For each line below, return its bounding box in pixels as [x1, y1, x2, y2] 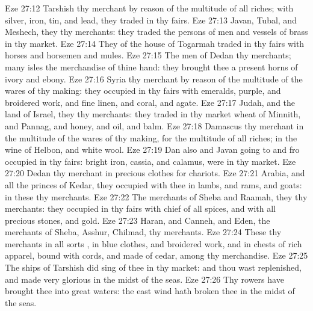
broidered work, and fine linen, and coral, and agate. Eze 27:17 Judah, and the [5, 96, 296, 108]
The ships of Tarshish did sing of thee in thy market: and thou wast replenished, [5, 261, 302, 274]
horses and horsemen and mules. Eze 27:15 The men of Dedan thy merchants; [5, 49, 291, 61]
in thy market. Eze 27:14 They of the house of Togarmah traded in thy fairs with [5, 37, 305, 49]
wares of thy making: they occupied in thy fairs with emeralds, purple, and [5, 84, 281, 97]
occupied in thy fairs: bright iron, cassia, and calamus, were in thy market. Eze [5, 155, 296, 167]
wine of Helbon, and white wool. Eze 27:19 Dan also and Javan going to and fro [5, 143, 300, 156]
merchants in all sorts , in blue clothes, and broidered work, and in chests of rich [5, 237, 302, 250]
